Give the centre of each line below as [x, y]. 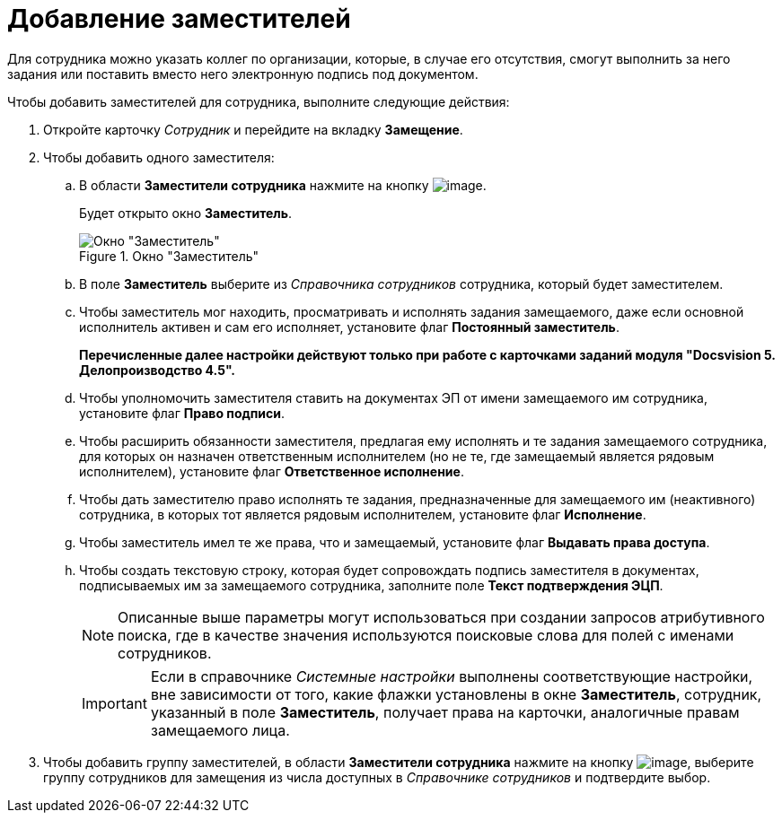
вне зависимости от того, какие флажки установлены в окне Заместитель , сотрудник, [456, 694]
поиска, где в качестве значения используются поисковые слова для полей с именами [426, 635]
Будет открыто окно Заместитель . [186, 213]
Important [114, 703]
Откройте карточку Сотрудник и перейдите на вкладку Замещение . [253, 129]
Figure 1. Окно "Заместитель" [169, 256]
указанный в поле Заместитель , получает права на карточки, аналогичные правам [445, 712]
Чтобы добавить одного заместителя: [159, 157]
